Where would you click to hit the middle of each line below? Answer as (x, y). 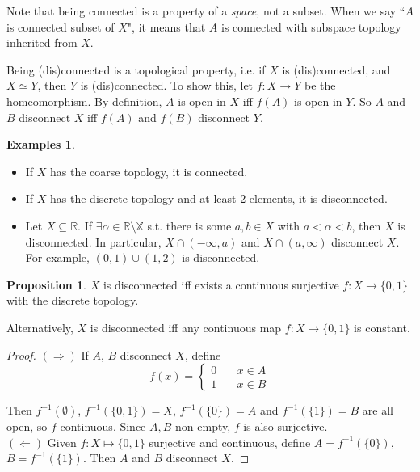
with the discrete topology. (73, 300)
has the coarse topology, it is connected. (149, 171)
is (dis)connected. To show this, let (167, 85)
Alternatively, (40, 327)
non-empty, (203, 426)
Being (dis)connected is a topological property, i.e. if (136, 69)
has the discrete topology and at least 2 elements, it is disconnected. (219, 198)
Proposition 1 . (46, 284)
